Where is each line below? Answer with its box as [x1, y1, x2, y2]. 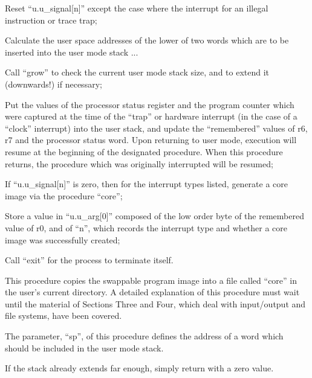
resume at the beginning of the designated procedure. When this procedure [5, 145, 283, 158]
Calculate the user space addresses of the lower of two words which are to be [5, 34, 289, 46]
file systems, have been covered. [5, 309, 122, 322]
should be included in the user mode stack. [5, 341, 164, 354]
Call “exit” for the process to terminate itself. [5, 254, 174, 266]
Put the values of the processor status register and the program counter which [5, 98, 294, 111]
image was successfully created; [5, 233, 120, 246]
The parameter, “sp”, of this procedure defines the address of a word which [5, 330, 284, 342]
